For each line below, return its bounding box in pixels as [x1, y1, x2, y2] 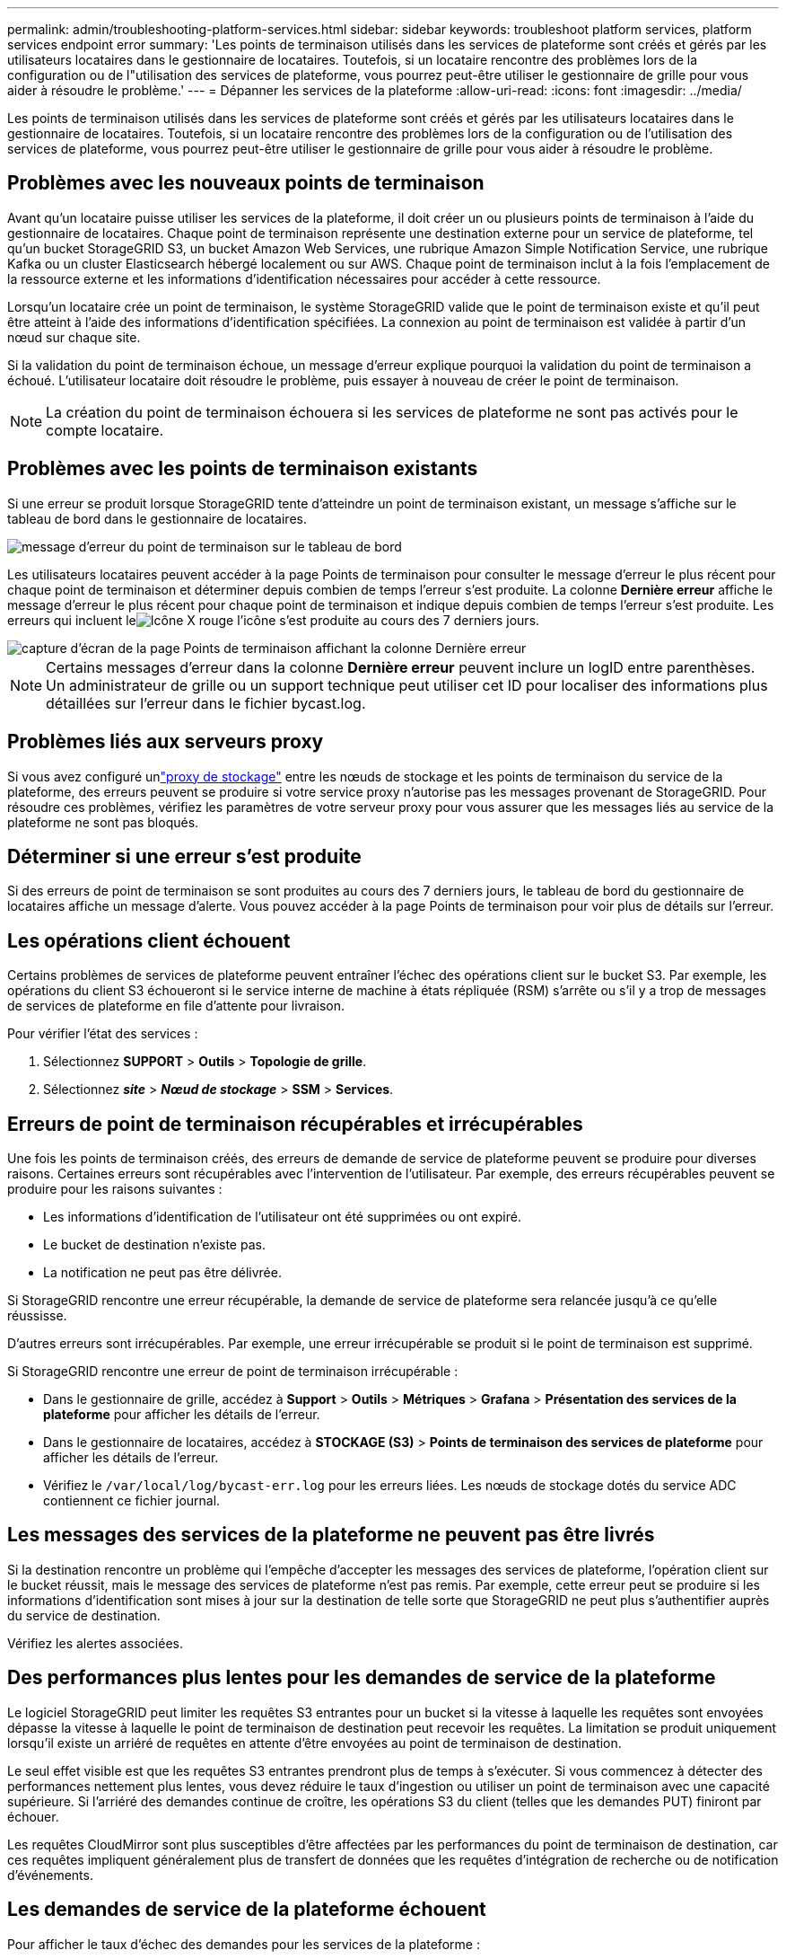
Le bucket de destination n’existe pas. [43, 1237, 266, 1253]
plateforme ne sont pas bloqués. [7, 814, 199, 830]
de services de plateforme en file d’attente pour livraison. [7, 998, 345, 1014]
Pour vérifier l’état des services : [7, 1026, 198, 1042]
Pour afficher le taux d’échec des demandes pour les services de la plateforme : [7, 1936, 480, 1952]
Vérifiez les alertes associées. [7, 1635, 183, 1651]
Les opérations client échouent [7, 929, 291, 952]
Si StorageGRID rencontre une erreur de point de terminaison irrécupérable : [7, 1363, 458, 1380]
